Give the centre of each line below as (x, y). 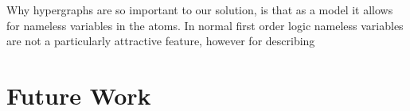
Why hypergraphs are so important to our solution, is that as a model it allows (200, 10)
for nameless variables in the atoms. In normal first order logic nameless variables (205, 25)
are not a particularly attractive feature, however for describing (161, 41)
